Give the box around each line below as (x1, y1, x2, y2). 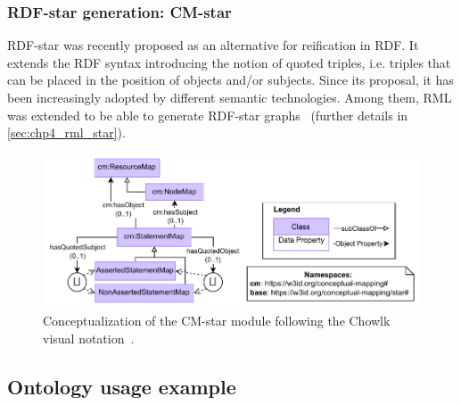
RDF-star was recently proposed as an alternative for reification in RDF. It (7, 36, 419, 54)
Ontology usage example (7, 372, 236, 400)
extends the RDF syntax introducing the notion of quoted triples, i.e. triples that (7, 53, 451, 71)
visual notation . (43, 328, 135, 347)
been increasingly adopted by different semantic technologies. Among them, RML (7, 88, 452, 106)
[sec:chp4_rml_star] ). (7, 123, 126, 142)
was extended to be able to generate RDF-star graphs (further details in (7, 105, 408, 124)
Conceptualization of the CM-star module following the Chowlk (43, 311, 391, 330)
